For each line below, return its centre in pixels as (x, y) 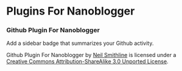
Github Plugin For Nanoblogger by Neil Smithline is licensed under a (91, 55)
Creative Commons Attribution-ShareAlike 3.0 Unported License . (87, 61)
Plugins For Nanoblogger (71, 11)
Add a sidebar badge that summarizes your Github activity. (80, 43)
